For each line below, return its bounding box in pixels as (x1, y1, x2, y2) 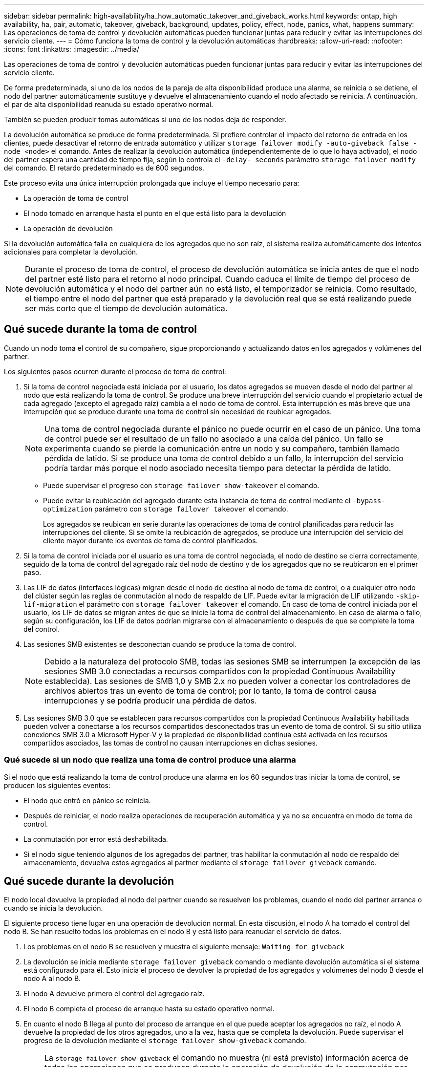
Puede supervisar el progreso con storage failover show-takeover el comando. (43, 481, 320, 490)
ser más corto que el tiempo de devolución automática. (25, 303, 228, 313)
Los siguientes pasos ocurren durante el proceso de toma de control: (4, 367, 226, 376)
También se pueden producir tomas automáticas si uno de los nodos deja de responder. (4, 115, 286, 124)
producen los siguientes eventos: (4, 781, 110, 790)
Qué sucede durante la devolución (4, 875, 174, 888)
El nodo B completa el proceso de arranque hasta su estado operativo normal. (23, 1004, 275, 1013)
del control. (23, 624, 60, 633)
